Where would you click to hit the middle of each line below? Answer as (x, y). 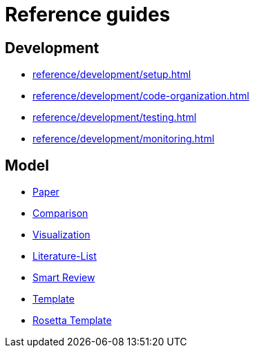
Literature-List (65, 256)
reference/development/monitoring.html (124, 139)
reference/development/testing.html (115, 117)
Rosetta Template (72, 321)
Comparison (60, 213)
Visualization (62, 235)
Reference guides (88, 15)
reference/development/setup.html (112, 75)
